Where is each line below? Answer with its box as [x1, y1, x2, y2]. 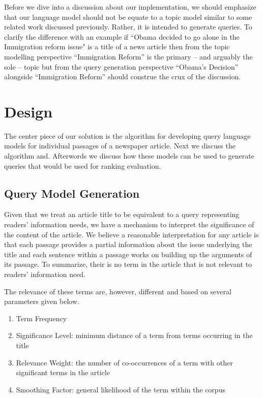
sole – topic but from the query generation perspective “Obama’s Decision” [4, 61, 239, 72]
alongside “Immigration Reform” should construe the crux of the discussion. [4, 71, 241, 82]
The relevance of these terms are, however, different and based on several [4, 286, 231, 296]
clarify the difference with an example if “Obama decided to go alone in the [4, 31, 240, 42]
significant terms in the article [16, 367, 110, 378]
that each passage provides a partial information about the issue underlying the [4, 239, 252, 250]
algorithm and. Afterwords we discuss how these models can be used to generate [4, 150, 254, 161]
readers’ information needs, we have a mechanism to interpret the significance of [4, 219, 254, 230]
